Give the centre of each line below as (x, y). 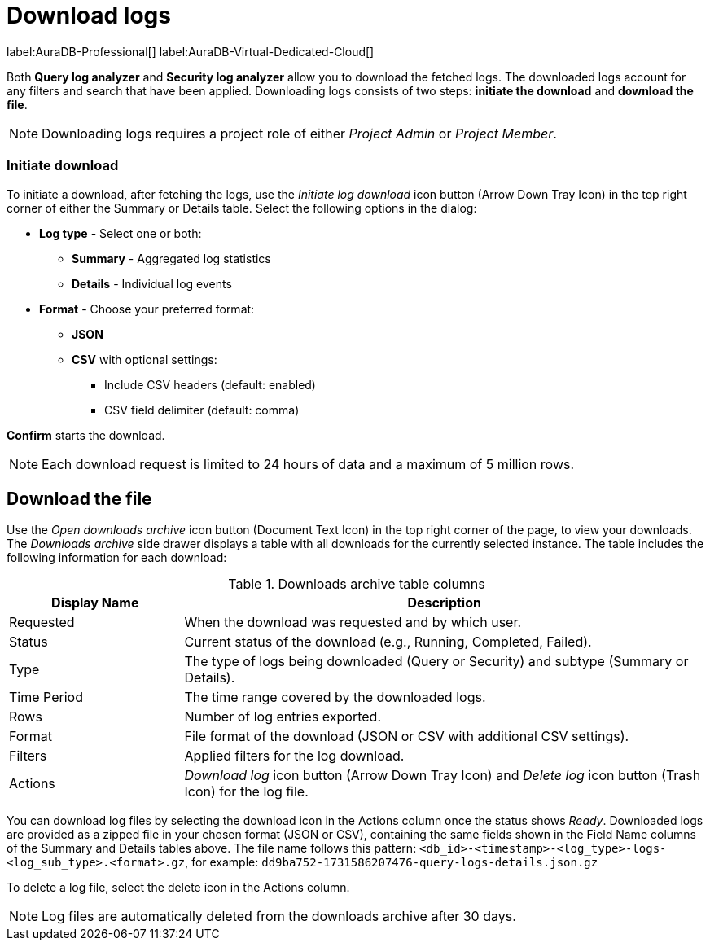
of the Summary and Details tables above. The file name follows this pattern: (212, 848)
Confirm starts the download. (86, 435)
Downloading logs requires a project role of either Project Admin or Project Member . (299, 133)
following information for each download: (117, 558)
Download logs (89, 15)
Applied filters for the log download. (294, 756)
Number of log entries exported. (283, 717)
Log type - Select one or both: (121, 233)
